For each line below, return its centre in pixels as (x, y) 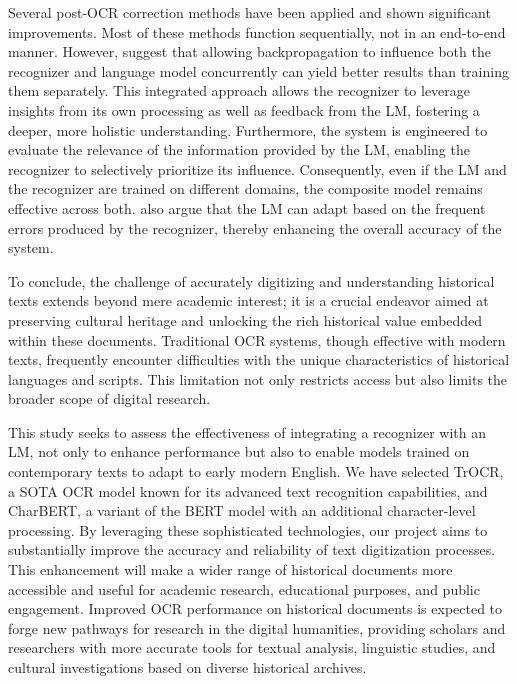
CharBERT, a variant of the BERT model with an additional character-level (242, 510)
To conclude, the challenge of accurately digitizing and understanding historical (251, 280)
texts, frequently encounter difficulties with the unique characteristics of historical (259, 359)
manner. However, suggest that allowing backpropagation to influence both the (249, 51)
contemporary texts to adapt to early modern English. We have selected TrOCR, (256, 471)
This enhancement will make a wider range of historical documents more (230, 569)
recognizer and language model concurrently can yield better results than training (258, 70)
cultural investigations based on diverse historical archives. (187, 667)
